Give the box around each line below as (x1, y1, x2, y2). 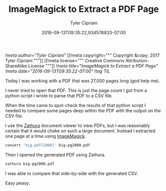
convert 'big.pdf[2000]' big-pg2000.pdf (5, 143, 91, 148)
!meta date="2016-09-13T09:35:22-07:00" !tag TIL (5, 68, 111, 74)
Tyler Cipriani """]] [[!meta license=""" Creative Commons (5, 57, 125, 63)
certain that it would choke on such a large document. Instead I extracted (5, 128, 156, 134)
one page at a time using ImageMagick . (5, 133, 86, 139)
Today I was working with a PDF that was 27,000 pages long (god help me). (5, 78, 161, 84)
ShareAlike (5, 63, 27, 69)
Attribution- (125, 57, 150, 63)
